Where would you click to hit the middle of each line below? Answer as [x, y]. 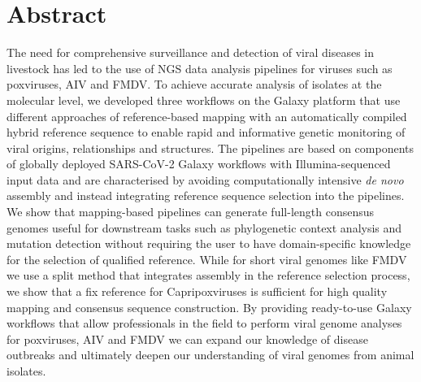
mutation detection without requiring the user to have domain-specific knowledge [209, 243]
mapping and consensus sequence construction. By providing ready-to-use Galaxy [209, 307]
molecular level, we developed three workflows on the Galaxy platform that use [204, 100]
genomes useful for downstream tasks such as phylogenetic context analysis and [204, 227]
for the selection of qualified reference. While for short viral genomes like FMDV [207, 259]
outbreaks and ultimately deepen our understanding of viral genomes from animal [210, 355]
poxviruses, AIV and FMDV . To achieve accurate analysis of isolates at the [194, 84]
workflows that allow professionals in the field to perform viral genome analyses [204, 323]
